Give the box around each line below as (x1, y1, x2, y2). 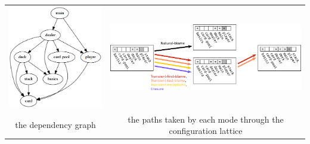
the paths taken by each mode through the (128, 113, 284, 125)
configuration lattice (169, 124, 243, 137)
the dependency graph (15, 119, 96, 131)
